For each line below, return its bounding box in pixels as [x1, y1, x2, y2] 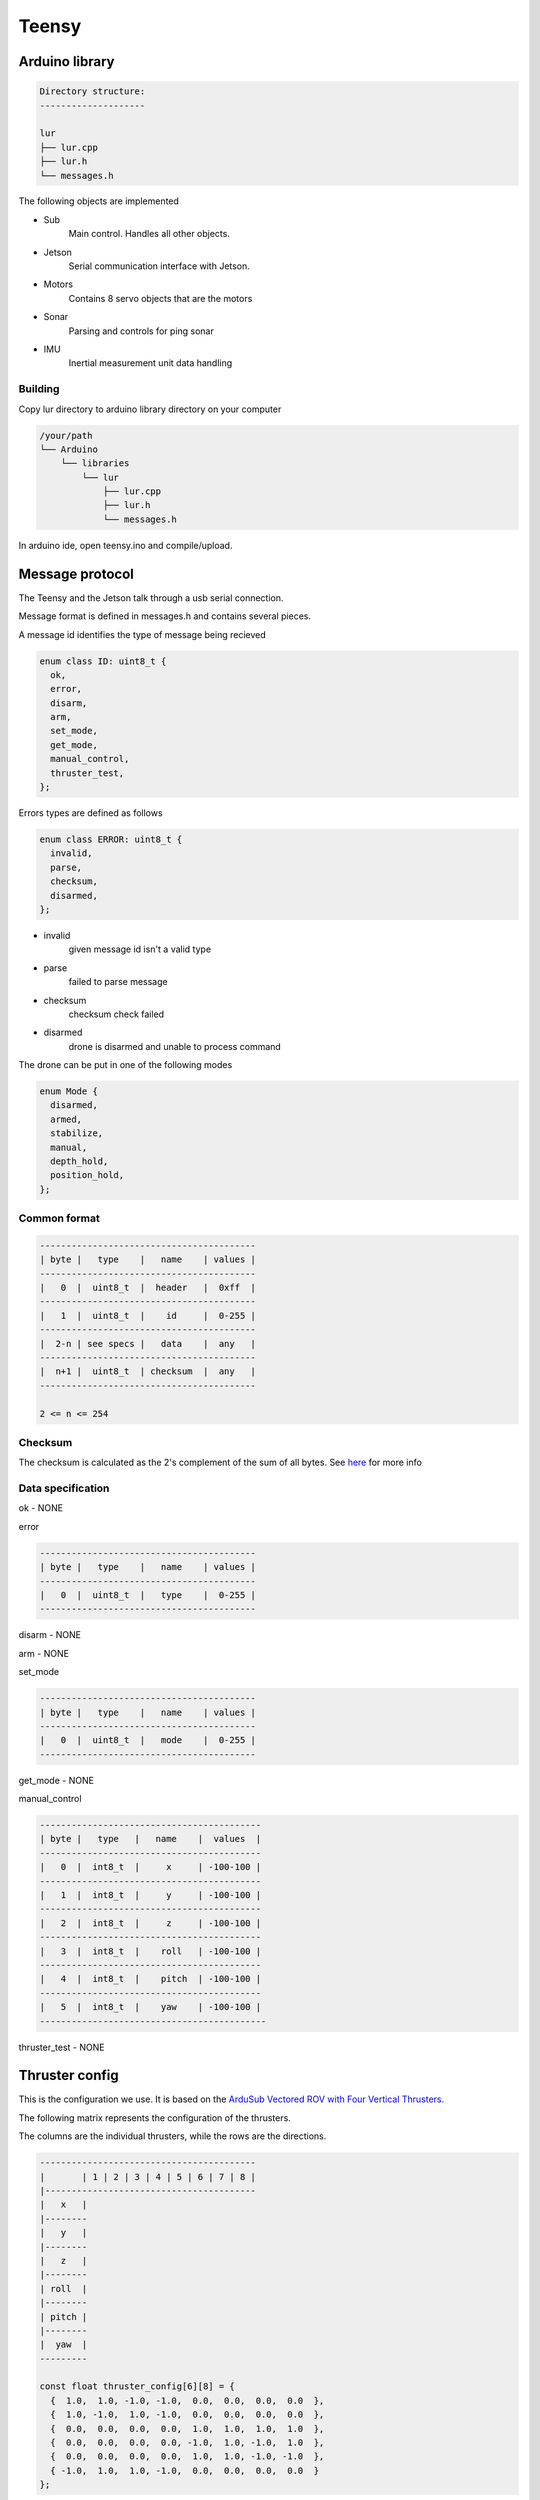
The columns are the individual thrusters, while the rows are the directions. [18, 2130, 327, 2142]
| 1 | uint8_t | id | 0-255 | [39, 1310, 257, 1321]
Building [18, 382, 60, 396]
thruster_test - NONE [18, 2041, 105, 2053]
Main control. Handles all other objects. [68, 228, 230, 240]
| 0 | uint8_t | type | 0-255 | [39, 1590, 257, 1601]
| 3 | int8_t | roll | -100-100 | [39, 1945, 262, 1957]
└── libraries [60, 458, 130, 469]
